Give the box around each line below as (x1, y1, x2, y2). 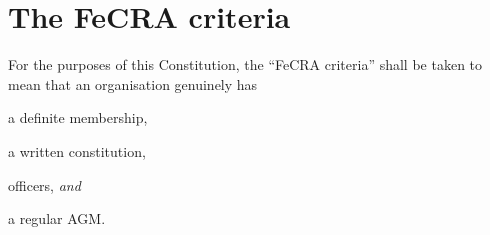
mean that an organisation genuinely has (8, 73, 258, 94)
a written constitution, (8, 140, 146, 161)
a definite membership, (8, 107, 148, 128)
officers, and (8, 174, 81, 195)
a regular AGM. (8, 208, 106, 229)
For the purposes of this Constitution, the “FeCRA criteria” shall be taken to (8, 54, 483, 75)
